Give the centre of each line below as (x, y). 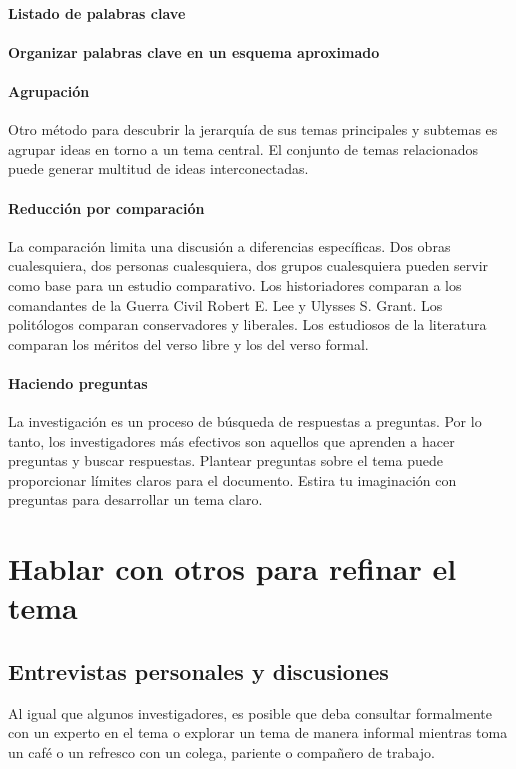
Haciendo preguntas (78, 382)
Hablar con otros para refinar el (232, 568)
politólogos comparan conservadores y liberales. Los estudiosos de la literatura (247, 324)
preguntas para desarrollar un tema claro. (135, 499)
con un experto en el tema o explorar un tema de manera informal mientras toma (258, 732)
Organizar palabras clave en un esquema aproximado (194, 51)
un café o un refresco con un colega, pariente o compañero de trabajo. (221, 752)
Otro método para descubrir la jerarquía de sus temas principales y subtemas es (253, 129)
